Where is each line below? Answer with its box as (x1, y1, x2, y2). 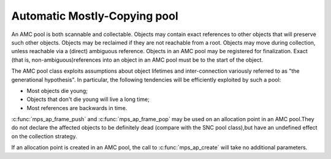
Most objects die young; (26, 87, 88, 94)
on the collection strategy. (11, 132, 78, 140)
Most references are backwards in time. (26, 104, 127, 111)
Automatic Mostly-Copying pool (11, 9, 179, 23)
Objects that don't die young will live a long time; (26, 95, 150, 103)
